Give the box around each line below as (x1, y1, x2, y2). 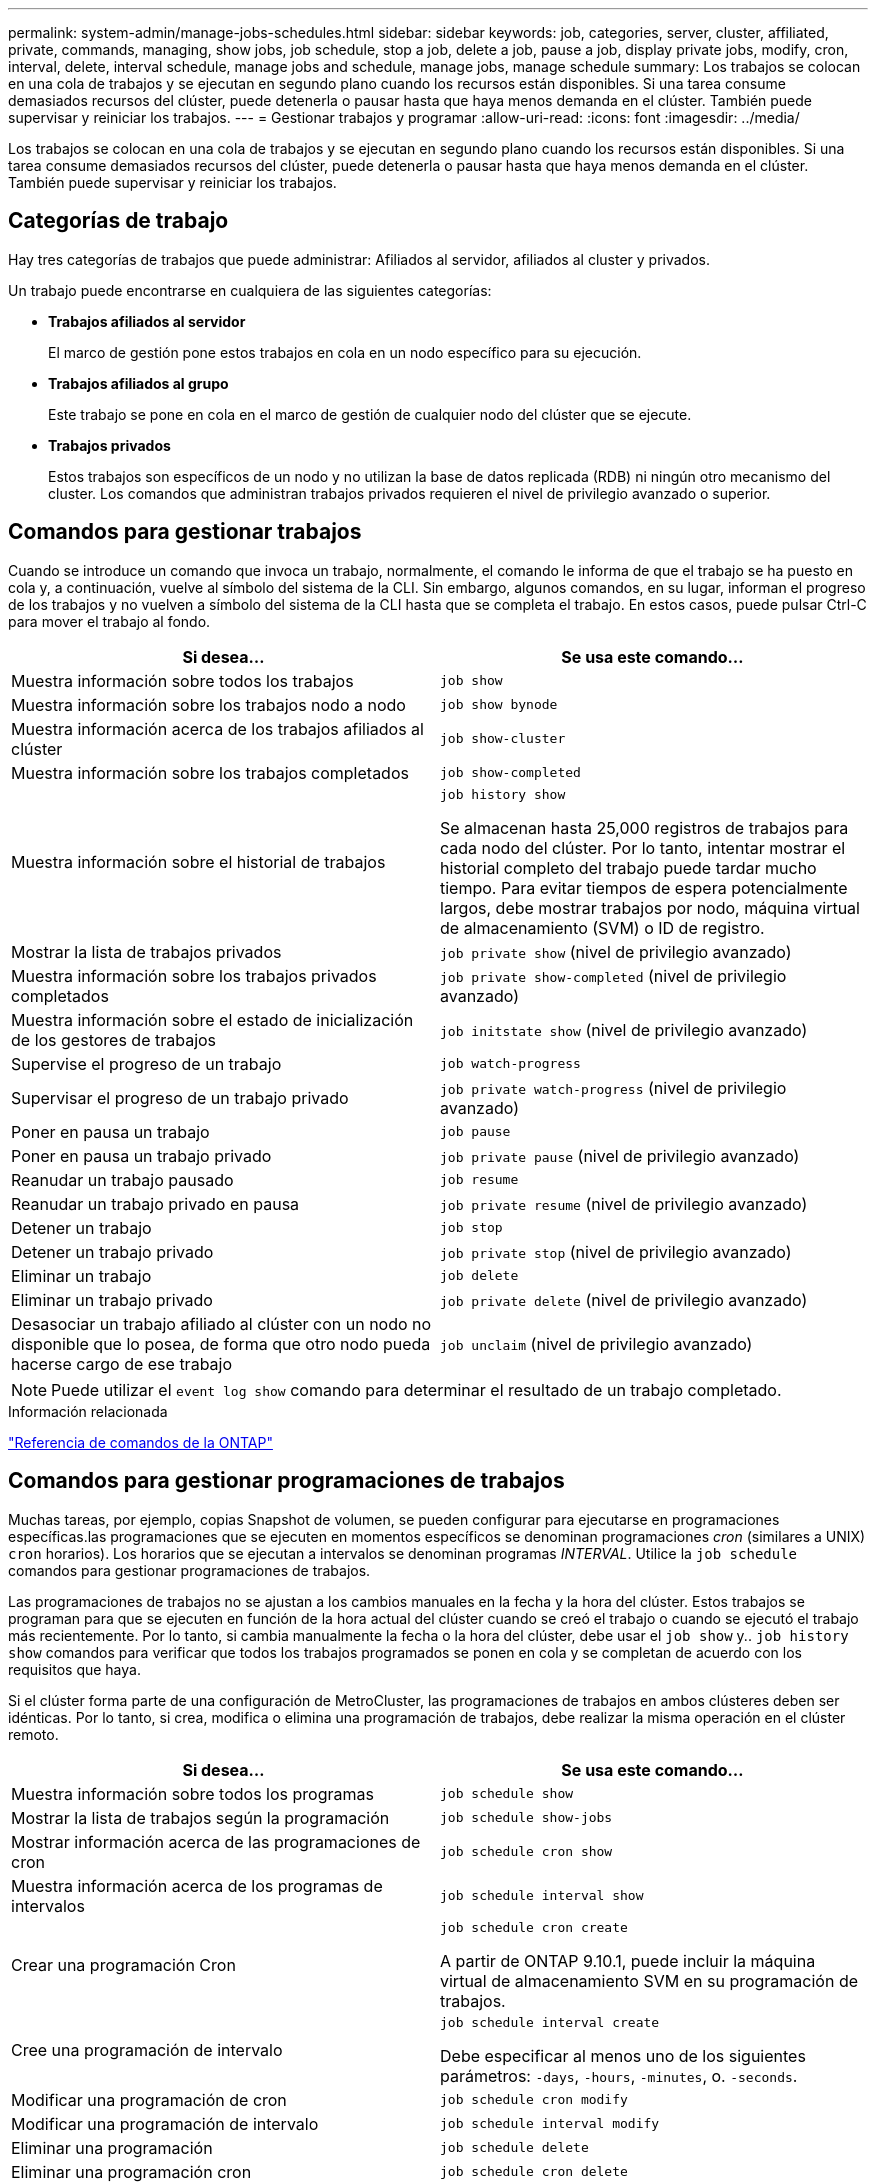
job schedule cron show (440, 1844, 613, 1860)
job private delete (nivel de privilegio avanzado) (440, 1289, 808, 1310)
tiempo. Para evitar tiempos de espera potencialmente (440, 877, 848, 898)
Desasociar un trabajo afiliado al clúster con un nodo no (11, 1313, 432, 1334)
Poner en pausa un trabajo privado (11, 1145, 272, 1166)
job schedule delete (440, 2140, 589, 2156)
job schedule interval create (440, 2014, 660, 2030)
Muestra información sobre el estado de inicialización (11, 1009, 414, 1030)
